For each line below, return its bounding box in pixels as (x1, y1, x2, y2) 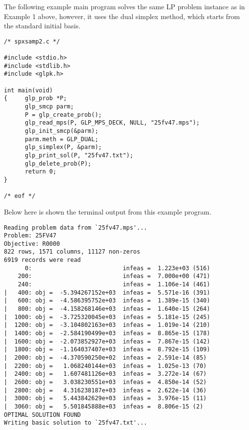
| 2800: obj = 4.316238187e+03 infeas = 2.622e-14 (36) (4, 387, 207, 394)
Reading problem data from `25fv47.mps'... (4, 224, 147, 231)
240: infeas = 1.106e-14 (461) (18, 281, 210, 288)
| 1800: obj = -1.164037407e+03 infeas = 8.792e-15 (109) (4, 346, 210, 353)
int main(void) (4, 86, 53, 94)
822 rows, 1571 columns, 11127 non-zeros (4, 248, 141, 256)
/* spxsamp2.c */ (4, 38, 60, 45)
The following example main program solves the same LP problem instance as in (4, 1, 245, 11)
